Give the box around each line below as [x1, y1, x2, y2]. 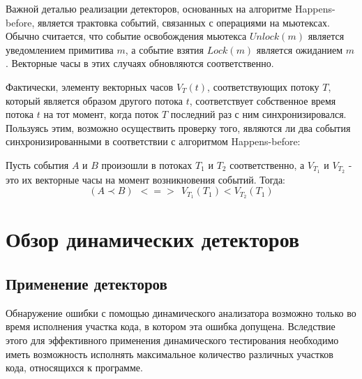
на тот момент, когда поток [43, 107, 159, 121]
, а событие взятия [125, 42, 204, 57]
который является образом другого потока [6, 93, 183, 107]
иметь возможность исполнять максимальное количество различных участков [6, 346, 333, 361]
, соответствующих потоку [207, 79, 319, 94]
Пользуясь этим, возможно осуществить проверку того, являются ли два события [6, 120, 351, 135]
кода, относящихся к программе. [6, 360, 143, 375]
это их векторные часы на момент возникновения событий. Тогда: [6, 172, 285, 186]
